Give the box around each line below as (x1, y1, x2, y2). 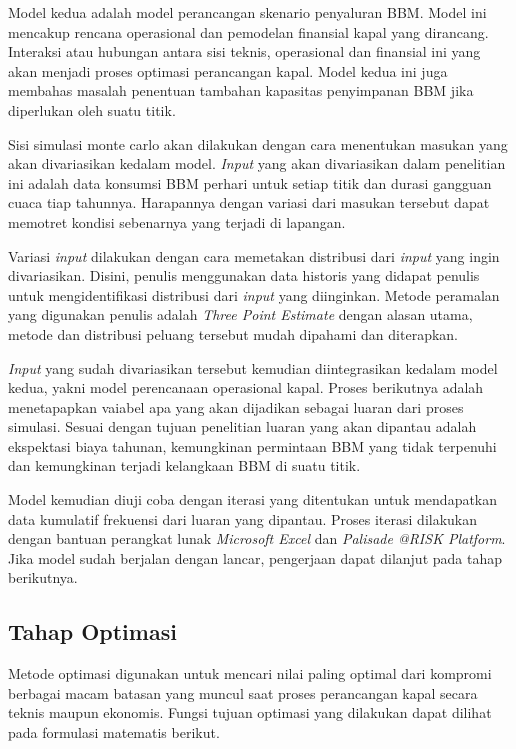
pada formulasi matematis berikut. (8, 722, 220, 743)
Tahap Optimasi (8, 616, 177, 647)
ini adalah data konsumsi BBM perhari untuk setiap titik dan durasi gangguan (8, 172, 492, 193)
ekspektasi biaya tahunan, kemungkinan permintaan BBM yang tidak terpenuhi (8, 435, 497, 456)
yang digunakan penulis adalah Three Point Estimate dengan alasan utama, (8, 304, 473, 325)
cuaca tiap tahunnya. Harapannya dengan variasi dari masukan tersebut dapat (8, 192, 490, 213)
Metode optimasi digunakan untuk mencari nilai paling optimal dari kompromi (8, 663, 492, 684)
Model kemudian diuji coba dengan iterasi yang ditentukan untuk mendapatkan (8, 489, 498, 510)
